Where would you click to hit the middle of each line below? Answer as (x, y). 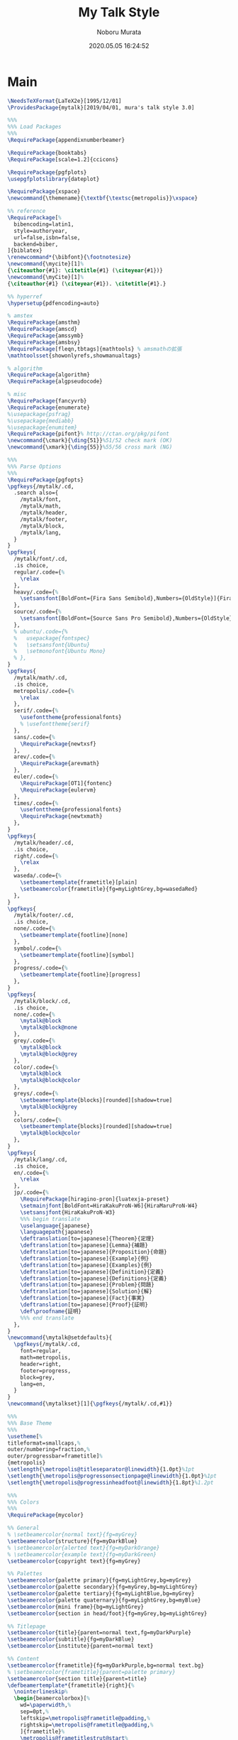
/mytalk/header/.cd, (44, 843)
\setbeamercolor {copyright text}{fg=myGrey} (74, 1561)
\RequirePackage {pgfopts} (45, 480)
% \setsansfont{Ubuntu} (52, 645)
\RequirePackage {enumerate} (49, 407)
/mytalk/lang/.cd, (41, 1159)
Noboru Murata (119, 32)
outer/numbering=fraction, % (49, 1450)
